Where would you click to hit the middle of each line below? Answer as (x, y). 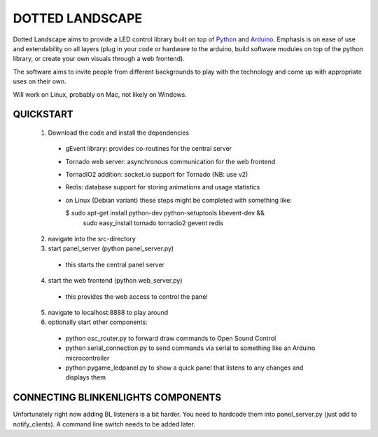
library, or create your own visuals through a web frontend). (99, 59)
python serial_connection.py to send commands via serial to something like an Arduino (190, 348)
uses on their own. (40, 81)
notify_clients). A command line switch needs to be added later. (104, 424)
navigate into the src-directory (92, 239)
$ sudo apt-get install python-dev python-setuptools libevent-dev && (165, 213)
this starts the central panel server (115, 264)
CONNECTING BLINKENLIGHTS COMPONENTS (117, 397)
